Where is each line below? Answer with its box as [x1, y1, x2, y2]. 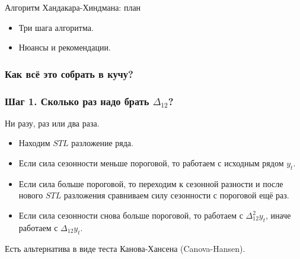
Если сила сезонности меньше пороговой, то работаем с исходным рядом [18, 157, 284, 169]
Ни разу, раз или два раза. [5, 116, 100, 129]
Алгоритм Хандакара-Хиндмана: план [5, 1, 141, 13]
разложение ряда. [71, 137, 133, 149]
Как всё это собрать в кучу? [5, 66, 133, 81]
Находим [18, 137, 50, 149]
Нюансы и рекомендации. [18, 41, 111, 53]
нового [18, 189, 43, 201]
